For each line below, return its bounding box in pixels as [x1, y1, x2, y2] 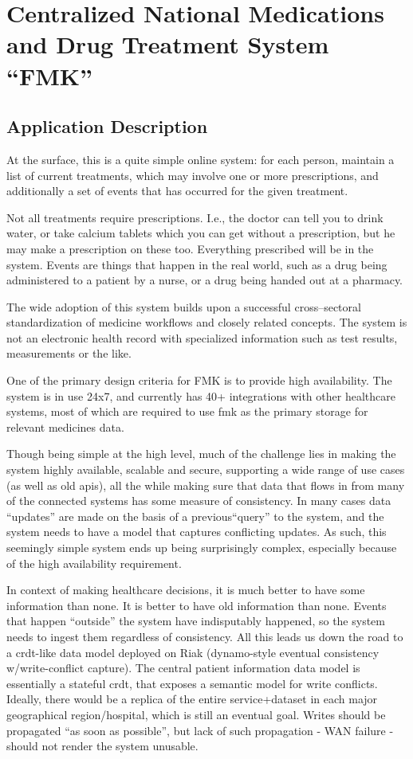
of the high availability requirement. [6, 554, 182, 571]
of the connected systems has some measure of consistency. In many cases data [6, 492, 391, 509]
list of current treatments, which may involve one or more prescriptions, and [6, 166, 379, 183]
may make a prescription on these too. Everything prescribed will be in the [6, 240, 374, 256]
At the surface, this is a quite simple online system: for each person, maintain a [6, 151, 395, 167]
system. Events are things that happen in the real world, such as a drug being [6, 256, 387, 272]
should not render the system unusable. [6, 737, 199, 754]
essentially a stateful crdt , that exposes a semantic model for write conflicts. [6, 675, 378, 691]
